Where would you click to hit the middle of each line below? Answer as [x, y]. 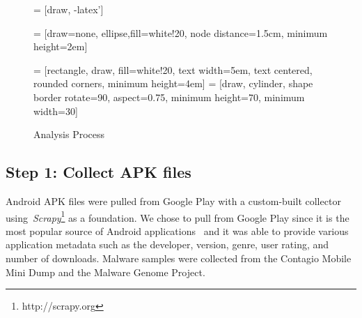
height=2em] [61, 46]
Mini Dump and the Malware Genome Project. [105, 272]
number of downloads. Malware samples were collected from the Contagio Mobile [179, 258]
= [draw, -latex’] [69, 9]
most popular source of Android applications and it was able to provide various [177, 230]
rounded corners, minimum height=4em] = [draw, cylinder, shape [173, 83]
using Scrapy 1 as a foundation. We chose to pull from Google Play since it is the [178, 216]
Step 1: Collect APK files [99, 172]
